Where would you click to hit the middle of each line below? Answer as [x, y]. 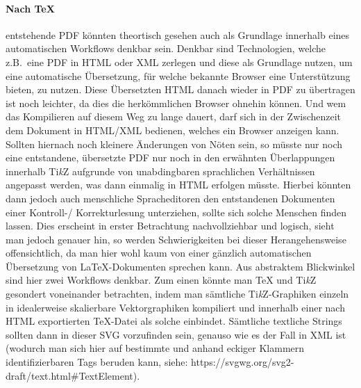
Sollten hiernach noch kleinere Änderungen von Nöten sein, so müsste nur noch [174, 144]
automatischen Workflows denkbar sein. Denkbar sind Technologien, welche [166, 48]
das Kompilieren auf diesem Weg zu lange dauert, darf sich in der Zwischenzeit [174, 116]
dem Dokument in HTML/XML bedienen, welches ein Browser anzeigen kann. [173, 130]
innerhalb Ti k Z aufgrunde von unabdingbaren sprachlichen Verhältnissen [160, 171]
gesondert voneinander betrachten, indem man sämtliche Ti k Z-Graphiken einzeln [177, 294]
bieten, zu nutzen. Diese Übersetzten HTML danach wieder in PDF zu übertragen [180, 89]
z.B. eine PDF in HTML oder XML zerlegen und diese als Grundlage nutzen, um [179, 62]
